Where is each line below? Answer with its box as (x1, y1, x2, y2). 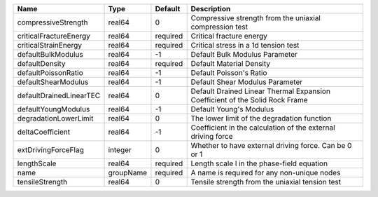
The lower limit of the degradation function (190, 114, 332, 123)
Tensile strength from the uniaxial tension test (190, 177, 342, 186)
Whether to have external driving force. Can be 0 (190, 141, 352, 150)
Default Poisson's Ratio (190, 68, 267, 77)
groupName (108, 168, 148, 177)
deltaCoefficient (17, 127, 70, 137)
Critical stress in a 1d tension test (190, 41, 300, 50)
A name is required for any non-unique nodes (190, 168, 341, 177)
